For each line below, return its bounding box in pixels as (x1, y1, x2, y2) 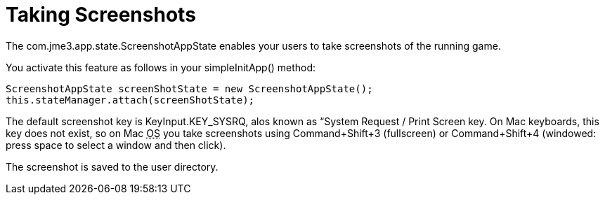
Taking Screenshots (6, 3, 196, 27)
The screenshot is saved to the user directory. (6, 160, 219, 173)
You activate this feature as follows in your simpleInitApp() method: (6, 61, 316, 73)
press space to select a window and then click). (6, 138, 226, 151)
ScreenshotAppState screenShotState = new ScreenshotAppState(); (6, 83, 373, 94)
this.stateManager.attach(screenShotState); (6, 94, 255, 106)
